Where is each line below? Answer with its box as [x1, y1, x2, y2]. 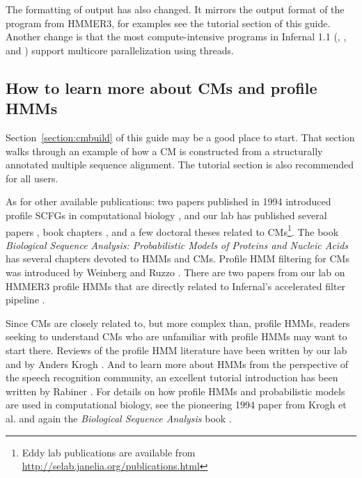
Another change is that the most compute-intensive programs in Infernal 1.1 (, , [6, 29, 347, 44]
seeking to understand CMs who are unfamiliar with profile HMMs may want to [6, 329, 347, 344]
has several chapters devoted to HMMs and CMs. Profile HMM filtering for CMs [6, 251, 349, 266]
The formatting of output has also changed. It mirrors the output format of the [6, 2, 345, 16]
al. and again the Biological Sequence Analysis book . [6, 411, 232, 425]
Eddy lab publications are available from [22, 445, 196, 459]
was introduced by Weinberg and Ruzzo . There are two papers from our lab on [6, 264, 345, 279]
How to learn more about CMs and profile [6, 77, 317, 98]
